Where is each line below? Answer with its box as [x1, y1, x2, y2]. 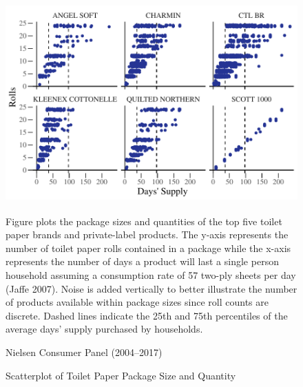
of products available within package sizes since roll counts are [6, 295, 269, 309]
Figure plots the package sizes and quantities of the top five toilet [6, 213, 282, 228]
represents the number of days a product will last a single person [6, 254, 279, 269]
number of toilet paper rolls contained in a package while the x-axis [6, 240, 291, 255]
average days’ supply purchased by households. [6, 322, 203, 336]
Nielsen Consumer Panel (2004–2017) [6, 344, 163, 359]
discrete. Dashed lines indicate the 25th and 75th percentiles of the [6, 308, 288, 322]
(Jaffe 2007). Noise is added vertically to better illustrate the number [6, 281, 297, 295]
